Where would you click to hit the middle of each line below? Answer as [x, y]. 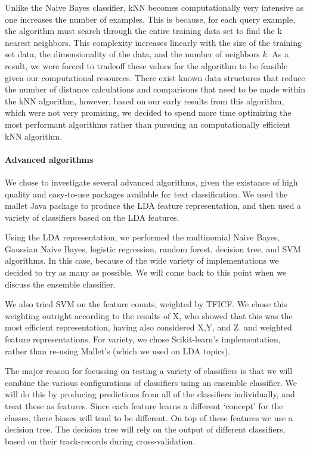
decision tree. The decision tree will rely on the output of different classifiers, [145, 429]
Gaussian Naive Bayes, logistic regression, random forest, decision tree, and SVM [153, 248]
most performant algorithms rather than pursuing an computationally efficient [148, 124]
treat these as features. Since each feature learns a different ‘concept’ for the [144, 406]
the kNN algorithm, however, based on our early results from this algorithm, [145, 101]
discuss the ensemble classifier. [60, 284]
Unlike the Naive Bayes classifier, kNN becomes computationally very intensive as [154, 7]
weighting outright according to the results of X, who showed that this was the [149, 315]
